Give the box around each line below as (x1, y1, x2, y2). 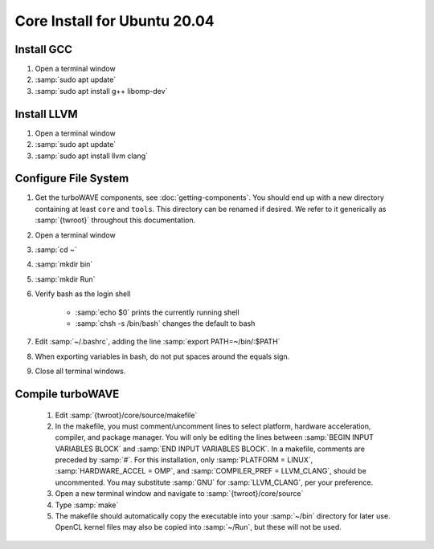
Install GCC (14, 43, 72, 56)
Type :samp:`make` (55, 500, 119, 510)
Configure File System (14, 172, 129, 185)
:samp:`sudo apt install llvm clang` (35, 151, 149, 161)
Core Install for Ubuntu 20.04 (14, 12, 215, 30)
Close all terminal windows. (35, 366, 126, 376)
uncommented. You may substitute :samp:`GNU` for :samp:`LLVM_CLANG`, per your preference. (55, 478, 374, 487)
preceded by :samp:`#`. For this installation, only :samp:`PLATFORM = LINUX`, (55, 455, 313, 465)
